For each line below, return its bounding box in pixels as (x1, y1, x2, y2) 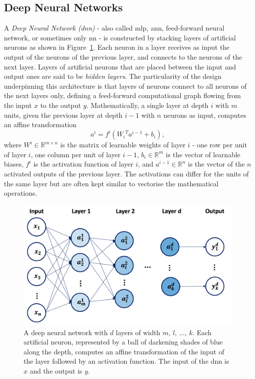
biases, (4, 159, 24, 169)
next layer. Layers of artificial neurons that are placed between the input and (4, 61, 236, 71)
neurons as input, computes (163, 109, 246, 120)
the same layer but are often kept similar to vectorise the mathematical (4, 178, 219, 188)
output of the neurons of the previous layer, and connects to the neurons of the (4, 51, 242, 62)
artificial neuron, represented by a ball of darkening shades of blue (24, 337, 223, 347)
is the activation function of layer (33, 159, 134, 169)
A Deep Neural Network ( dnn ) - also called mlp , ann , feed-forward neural (4, 23, 225, 33)
